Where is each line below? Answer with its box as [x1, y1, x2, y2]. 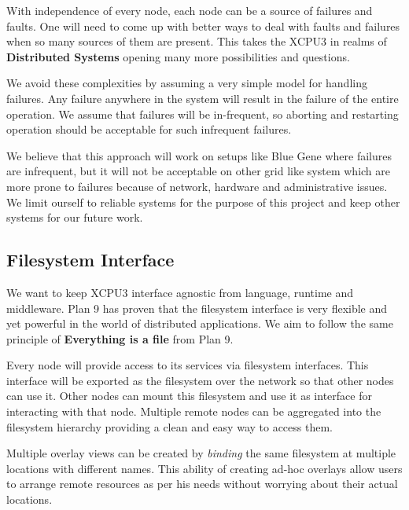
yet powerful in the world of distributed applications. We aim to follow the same [6, 315, 393, 332]
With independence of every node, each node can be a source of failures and [6, 2, 373, 18]
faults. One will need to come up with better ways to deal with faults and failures [6, 17, 400, 34]
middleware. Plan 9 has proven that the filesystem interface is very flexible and [6, 299, 388, 316]
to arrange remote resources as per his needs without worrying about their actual [6, 475, 398, 492]
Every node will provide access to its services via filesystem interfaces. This [6, 357, 369, 373]
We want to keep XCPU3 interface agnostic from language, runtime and [6, 284, 353, 300]
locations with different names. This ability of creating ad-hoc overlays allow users [6, 460, 403, 476]
